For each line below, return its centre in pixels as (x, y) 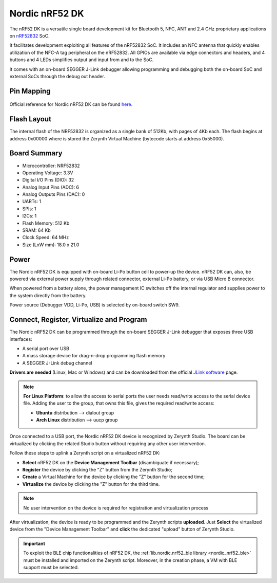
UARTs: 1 (32, 202)
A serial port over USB (46, 348)
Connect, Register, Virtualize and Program (78, 320)
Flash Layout (30, 119)
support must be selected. (51, 567)
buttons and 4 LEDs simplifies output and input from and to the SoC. (82, 60)
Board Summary (36, 153)
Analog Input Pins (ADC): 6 (51, 187)
